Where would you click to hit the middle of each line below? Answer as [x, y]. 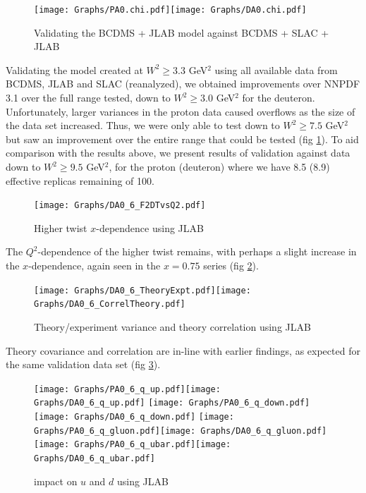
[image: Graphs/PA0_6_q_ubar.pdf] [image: [133, 445]
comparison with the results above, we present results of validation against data [178, 153]
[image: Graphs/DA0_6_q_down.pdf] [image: [134, 417]
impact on [56, 481]
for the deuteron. [279, 98]
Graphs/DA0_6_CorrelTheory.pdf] [110, 304]
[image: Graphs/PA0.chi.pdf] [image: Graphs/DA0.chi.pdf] [170, 10]
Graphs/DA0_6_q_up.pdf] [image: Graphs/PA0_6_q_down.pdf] [172, 403]
